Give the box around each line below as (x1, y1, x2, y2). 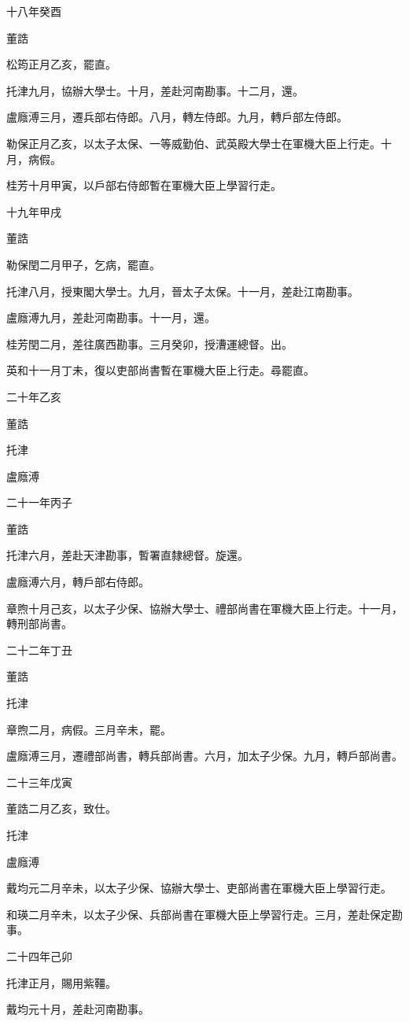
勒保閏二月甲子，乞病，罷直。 (6, 256, 160, 272)
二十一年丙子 (6, 494, 72, 511)
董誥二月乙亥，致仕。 (6, 800, 116, 817)
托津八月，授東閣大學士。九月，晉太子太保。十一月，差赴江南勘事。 (6, 282, 359, 299)
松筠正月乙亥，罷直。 (6, 56, 116, 72)
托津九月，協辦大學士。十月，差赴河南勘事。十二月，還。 (6, 82, 304, 98)
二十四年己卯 (6, 947, 72, 964)
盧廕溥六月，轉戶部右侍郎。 (6, 574, 149, 590)
